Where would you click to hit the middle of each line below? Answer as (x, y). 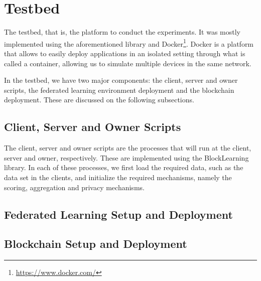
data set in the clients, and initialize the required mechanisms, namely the (118, 177)
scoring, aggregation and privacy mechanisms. (74, 187)
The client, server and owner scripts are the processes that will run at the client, (128, 148)
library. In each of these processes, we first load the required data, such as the (124, 167)
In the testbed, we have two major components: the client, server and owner (121, 80)
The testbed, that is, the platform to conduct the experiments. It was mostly (122, 32)
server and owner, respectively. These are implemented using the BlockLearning (126, 157)
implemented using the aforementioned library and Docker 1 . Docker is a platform (129, 43)
